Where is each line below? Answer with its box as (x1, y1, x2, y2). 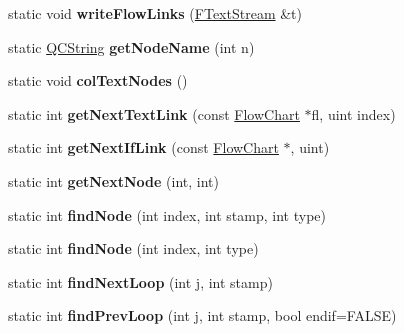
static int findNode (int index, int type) (8, 238, 259, 259)
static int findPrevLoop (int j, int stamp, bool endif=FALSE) (8, 305, 397, 326)
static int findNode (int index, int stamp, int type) (8, 204, 326, 225)
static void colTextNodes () (8, 70, 188, 91)
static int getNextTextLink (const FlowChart (8, 103, 300, 124)
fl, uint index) (311, 103, 396, 124)
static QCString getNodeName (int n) (8, 36, 255, 57)
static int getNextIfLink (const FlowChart (8, 137, 279, 158)
